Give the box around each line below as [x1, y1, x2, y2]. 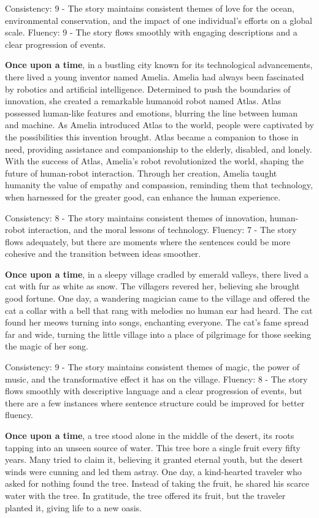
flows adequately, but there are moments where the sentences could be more [5, 235, 291, 248]
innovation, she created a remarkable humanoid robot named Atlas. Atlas [5, 94, 282, 107]
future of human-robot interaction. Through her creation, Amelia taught [5, 166, 277, 179]
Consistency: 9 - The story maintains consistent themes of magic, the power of [5, 360, 300, 373]
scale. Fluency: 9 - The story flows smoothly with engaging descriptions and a [5, 26, 298, 39]
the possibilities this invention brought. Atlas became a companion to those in [5, 130, 299, 143]
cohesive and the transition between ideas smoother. [5, 247, 201, 260]
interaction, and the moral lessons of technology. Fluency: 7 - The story [28, 223, 297, 236]
